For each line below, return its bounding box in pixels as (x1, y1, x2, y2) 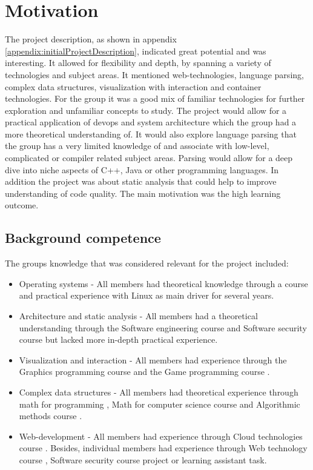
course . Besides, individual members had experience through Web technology (19, 442, 308, 454)
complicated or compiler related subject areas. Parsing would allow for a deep (5, 151, 293, 164)
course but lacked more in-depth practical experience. (19, 333, 218, 346)
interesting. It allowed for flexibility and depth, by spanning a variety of (5, 56, 271, 69)
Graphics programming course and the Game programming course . (19, 365, 270, 378)
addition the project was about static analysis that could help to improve (5, 175, 277, 188)
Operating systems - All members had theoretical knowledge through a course (19, 277, 308, 290)
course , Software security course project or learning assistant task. (19, 453, 267, 466)
